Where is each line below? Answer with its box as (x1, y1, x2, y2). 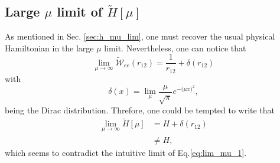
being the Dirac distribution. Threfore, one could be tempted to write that (5, 103, 275, 116)
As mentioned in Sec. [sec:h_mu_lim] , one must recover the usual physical (5, 30, 275, 43)
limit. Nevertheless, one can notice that (104, 41, 246, 54)
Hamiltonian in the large (5, 41, 94, 54)
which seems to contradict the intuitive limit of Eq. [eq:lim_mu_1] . (5, 146, 247, 158)
